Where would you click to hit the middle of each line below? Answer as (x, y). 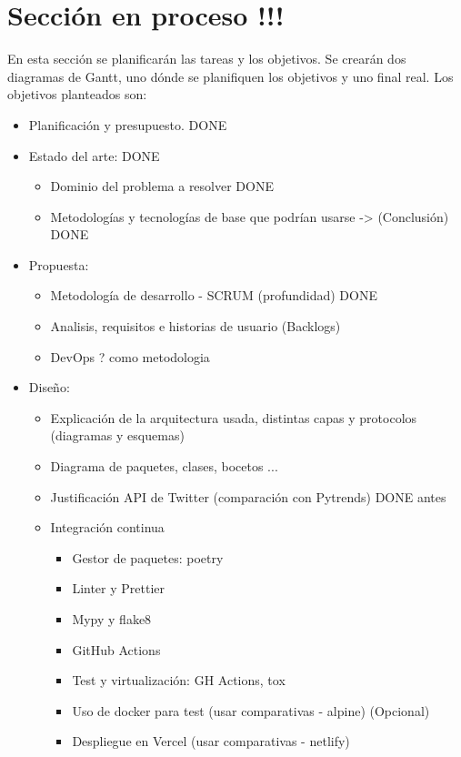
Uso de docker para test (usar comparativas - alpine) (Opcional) (251, 710)
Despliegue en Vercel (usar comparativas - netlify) (211, 741)
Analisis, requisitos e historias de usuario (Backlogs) (195, 326)
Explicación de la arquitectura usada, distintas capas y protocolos (234, 417)
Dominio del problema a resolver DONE (162, 186)
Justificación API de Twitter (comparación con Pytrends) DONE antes (248, 496)
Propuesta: (59, 264)
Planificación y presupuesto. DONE (128, 124)
